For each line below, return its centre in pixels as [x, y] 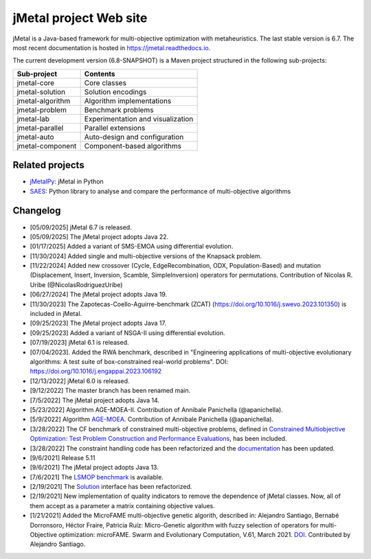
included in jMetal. [56, 314]
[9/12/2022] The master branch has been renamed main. [110, 391]
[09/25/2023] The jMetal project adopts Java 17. [98, 323]
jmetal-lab [33, 119]
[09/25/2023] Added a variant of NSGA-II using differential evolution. [128, 332]
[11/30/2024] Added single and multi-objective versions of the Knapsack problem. [146, 256]
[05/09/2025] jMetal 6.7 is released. [81, 227]
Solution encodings [115, 91]
